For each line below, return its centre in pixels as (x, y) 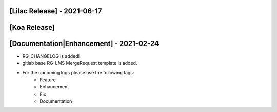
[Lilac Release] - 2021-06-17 (56, 11)
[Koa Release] (32, 27)
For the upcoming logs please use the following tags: (78, 73)
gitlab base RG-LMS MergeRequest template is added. (80, 63)
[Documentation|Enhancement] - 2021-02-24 (84, 44)
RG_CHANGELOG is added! (51, 56)
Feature (48, 80)
